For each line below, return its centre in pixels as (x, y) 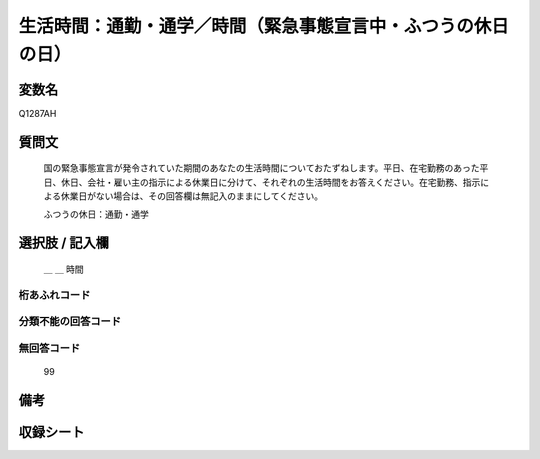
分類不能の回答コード (70, 322)
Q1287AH (37, 113)
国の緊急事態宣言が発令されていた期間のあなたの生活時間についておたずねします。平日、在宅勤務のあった (261, 168)
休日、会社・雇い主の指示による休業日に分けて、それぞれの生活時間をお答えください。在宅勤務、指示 (270, 182)
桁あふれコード (54, 295)
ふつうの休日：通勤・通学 (96, 214)
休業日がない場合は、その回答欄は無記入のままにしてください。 (192, 196)
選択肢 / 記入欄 (64, 243)
